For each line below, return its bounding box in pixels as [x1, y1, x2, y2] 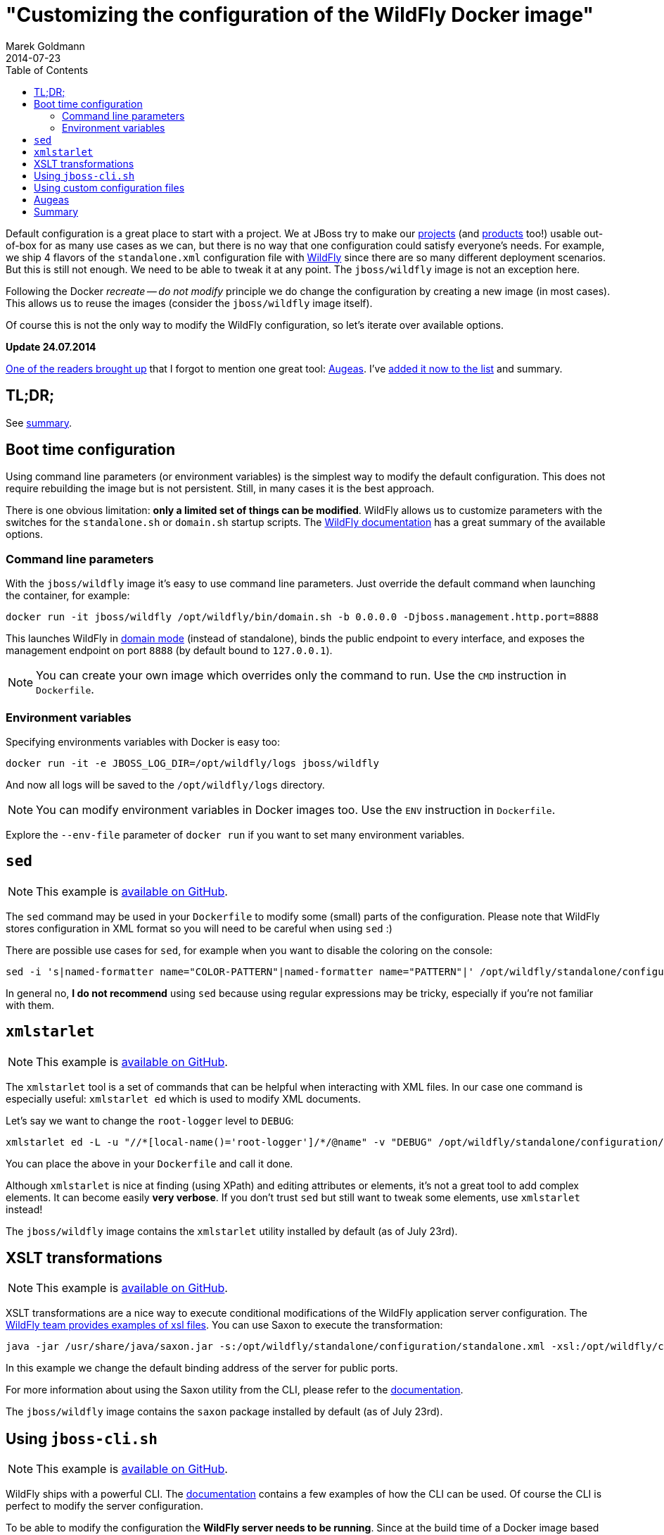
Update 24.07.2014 [6, 340, 96, 353]
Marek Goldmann [6, 39, 85, 52]
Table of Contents [6, 63, 89, 76]
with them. [6, 998, 54, 1011]
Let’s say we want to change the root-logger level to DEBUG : [6, 1114, 294, 1127]
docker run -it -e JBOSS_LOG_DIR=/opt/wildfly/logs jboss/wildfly [6, 757, 380, 769]
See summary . [6, 416, 72, 429]
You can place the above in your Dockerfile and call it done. [6, 1157, 293, 1170]
